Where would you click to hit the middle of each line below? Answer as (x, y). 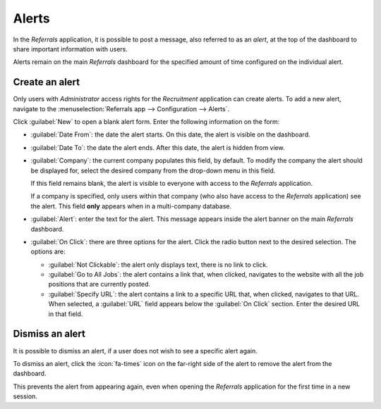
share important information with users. (71, 49)
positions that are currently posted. (99, 284)
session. (25, 396)
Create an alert (47, 82)
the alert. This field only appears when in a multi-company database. (131, 206)
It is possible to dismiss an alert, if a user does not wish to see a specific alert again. (135, 351)
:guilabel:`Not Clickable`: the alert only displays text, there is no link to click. (158, 265)
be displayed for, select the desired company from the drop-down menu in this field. (153, 170)
